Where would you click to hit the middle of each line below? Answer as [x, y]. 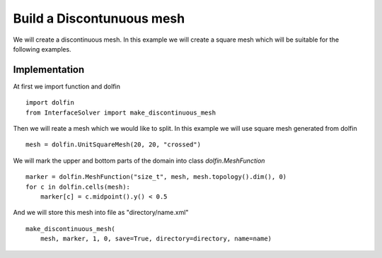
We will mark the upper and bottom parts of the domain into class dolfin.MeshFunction [139, 160]
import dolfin [50, 103]
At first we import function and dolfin [66, 86]
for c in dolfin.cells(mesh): [78, 187]
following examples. [42, 49]
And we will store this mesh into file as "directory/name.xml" [101, 213]
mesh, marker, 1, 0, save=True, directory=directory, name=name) [156, 239]
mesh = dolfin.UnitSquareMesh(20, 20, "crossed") [114, 145]
